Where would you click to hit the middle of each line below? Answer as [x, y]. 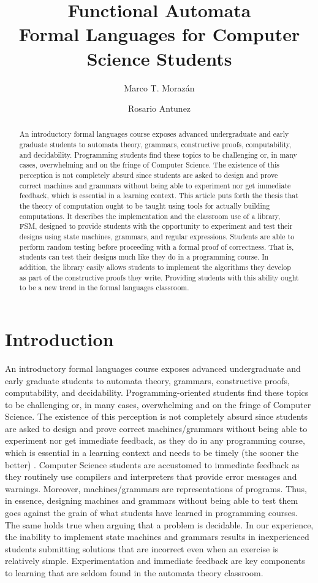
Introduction [59, 338]
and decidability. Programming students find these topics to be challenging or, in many [158, 154]
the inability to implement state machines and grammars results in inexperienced [157, 537]
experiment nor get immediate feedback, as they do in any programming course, [155, 440]
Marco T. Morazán [159, 87]
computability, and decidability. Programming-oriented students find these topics [157, 392]
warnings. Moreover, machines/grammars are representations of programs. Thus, [156, 488]
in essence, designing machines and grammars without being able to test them [152, 500]
